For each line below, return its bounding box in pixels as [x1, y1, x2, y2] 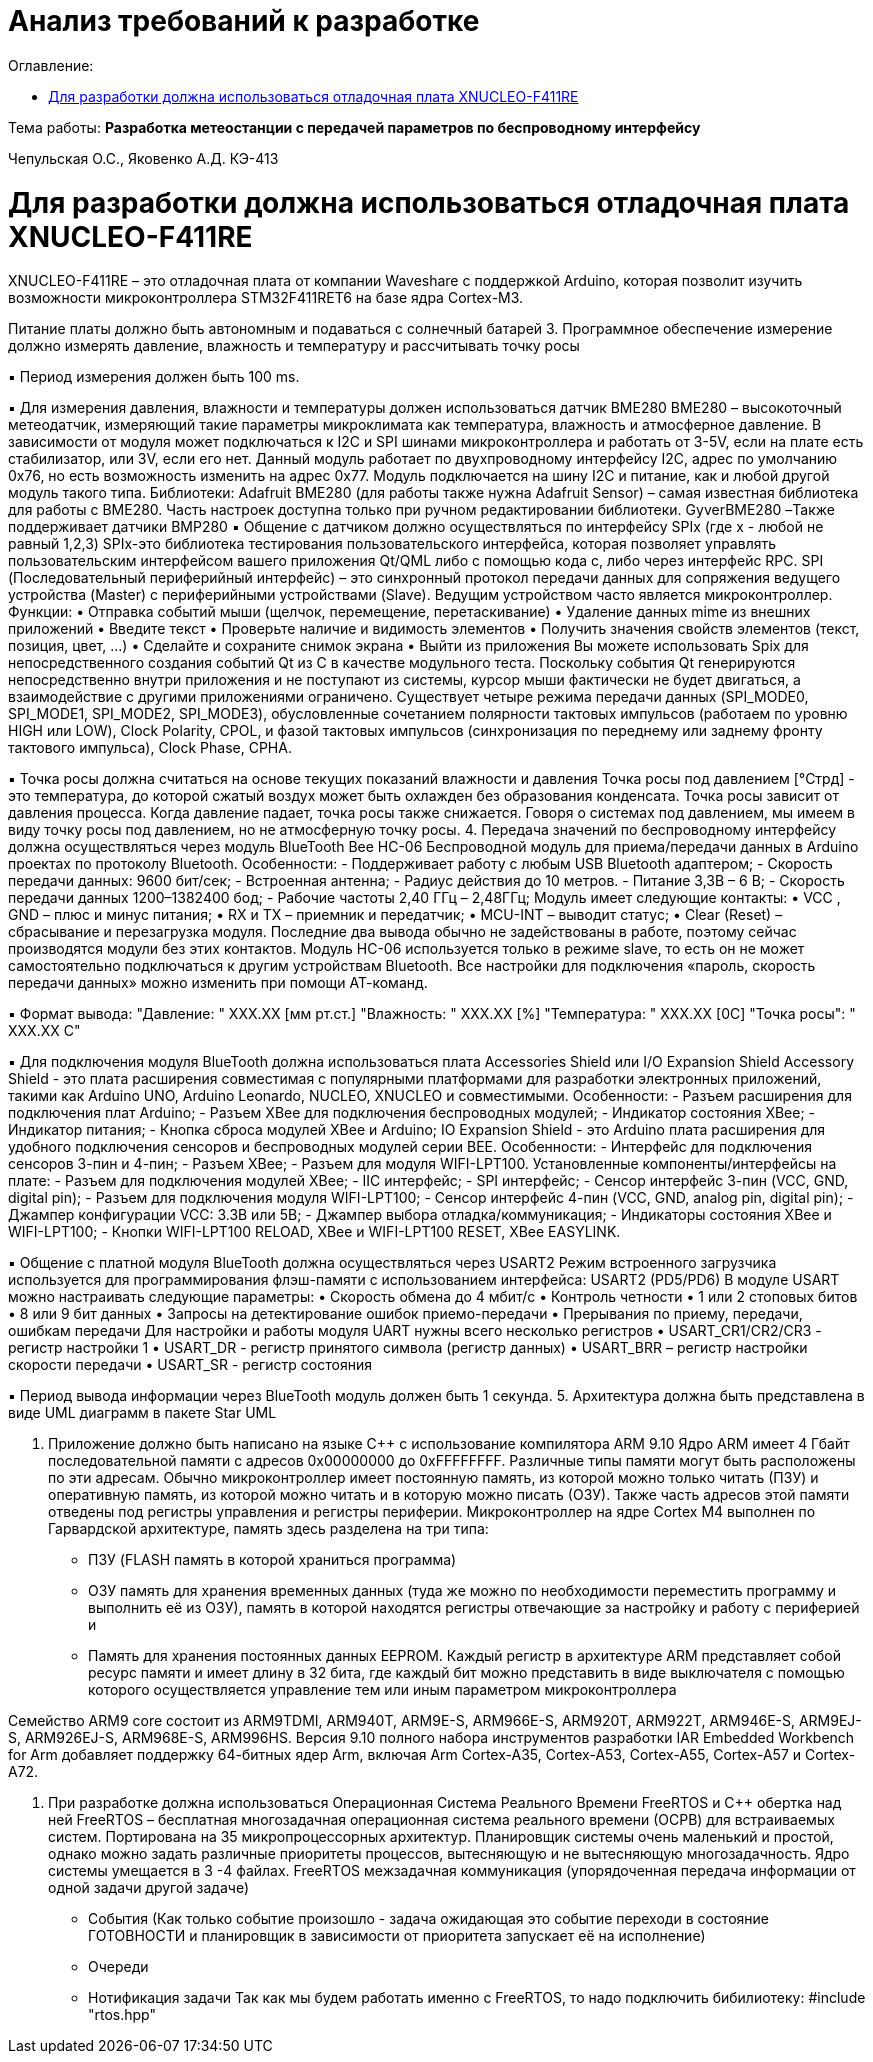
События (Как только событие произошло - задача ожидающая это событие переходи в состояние [88, 1910, 769, 1928]
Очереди [88, 1958, 149, 1976]
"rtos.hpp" [88, 2006, 157, 2024]
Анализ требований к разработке [8, 4, 480, 38]
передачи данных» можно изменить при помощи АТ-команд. [8, 974, 428, 992]
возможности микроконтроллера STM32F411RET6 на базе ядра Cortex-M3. [8, 289, 524, 307]
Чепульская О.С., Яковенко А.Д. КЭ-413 [8, 149, 279, 167]
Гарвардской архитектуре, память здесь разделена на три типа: [48, 1520, 489, 1538]
